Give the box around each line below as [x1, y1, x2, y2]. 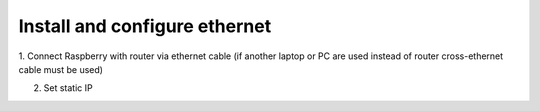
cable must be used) [18, 63, 104, 75]
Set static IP [43, 82, 94, 94]
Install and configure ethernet [18, 15, 272, 37]
